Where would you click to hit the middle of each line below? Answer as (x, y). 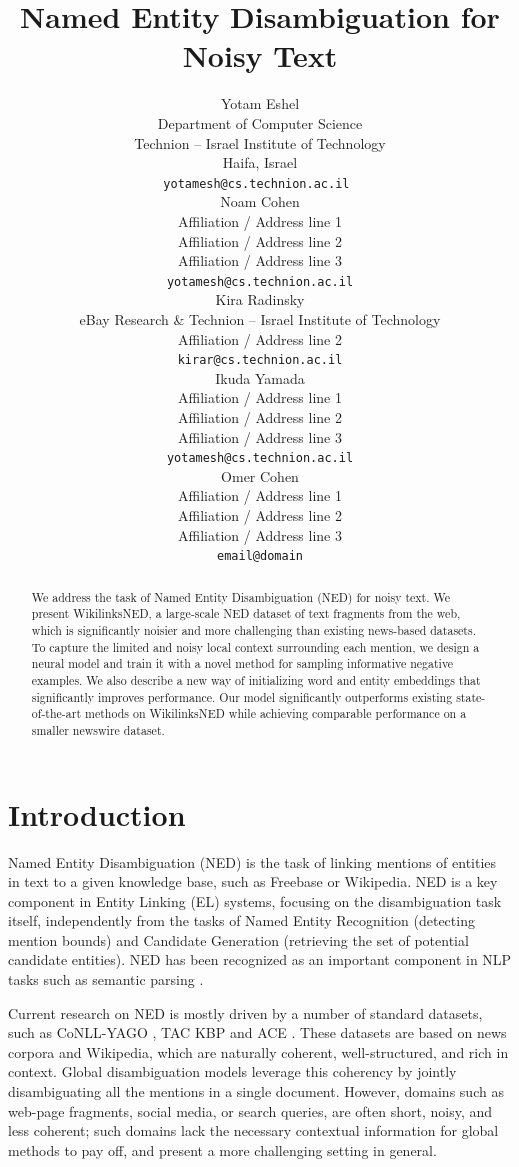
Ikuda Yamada (260, 377)
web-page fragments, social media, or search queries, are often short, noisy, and (250, 1110)
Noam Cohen (260, 201)
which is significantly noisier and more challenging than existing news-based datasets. (253, 629)
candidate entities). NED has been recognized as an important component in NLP (260, 959)
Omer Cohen (260, 475)
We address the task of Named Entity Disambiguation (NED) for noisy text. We (241, 596)
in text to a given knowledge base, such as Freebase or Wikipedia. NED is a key (253, 881)
